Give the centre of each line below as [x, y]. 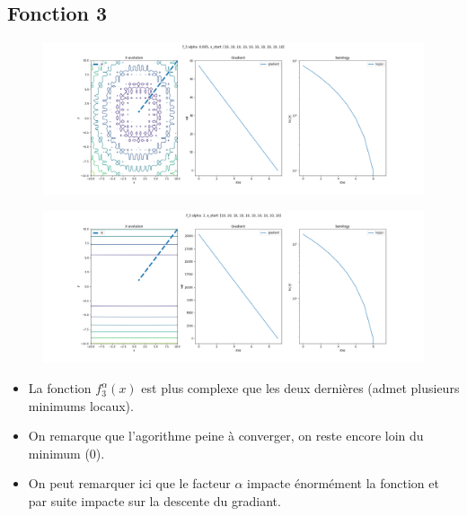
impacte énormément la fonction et [343, 483]
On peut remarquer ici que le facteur [129, 483]
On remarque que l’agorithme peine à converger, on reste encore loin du [226, 436]
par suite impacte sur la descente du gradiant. [154, 501]
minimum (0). [66, 453]
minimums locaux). [81, 405]
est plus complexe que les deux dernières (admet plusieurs [300, 388]
